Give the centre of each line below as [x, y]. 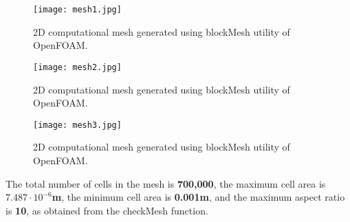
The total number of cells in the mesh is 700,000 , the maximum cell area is [166, 183]
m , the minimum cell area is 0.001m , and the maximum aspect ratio [198, 197]
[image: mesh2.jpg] [77, 67]
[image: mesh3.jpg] [77, 125]
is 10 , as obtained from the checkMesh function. [107, 210]
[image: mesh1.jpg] [77, 10]
